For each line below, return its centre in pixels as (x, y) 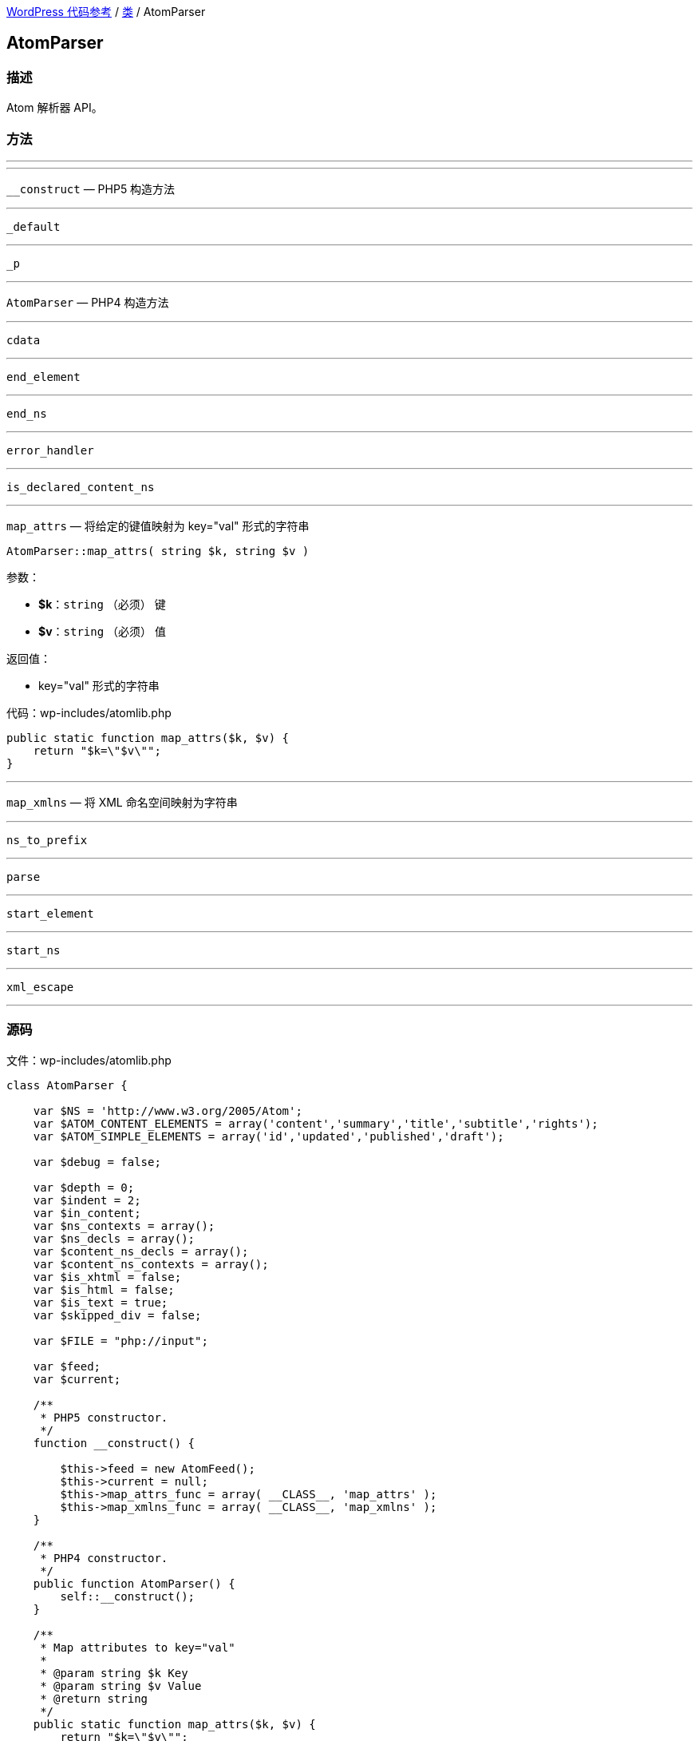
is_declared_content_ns (81, 487)
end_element (43, 377)
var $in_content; (87, 1213)
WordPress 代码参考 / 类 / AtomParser (106, 12)
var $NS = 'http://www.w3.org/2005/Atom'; (168, 1110)
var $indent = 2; (87, 1200)
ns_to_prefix (47, 840)
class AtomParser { (67, 1085)
